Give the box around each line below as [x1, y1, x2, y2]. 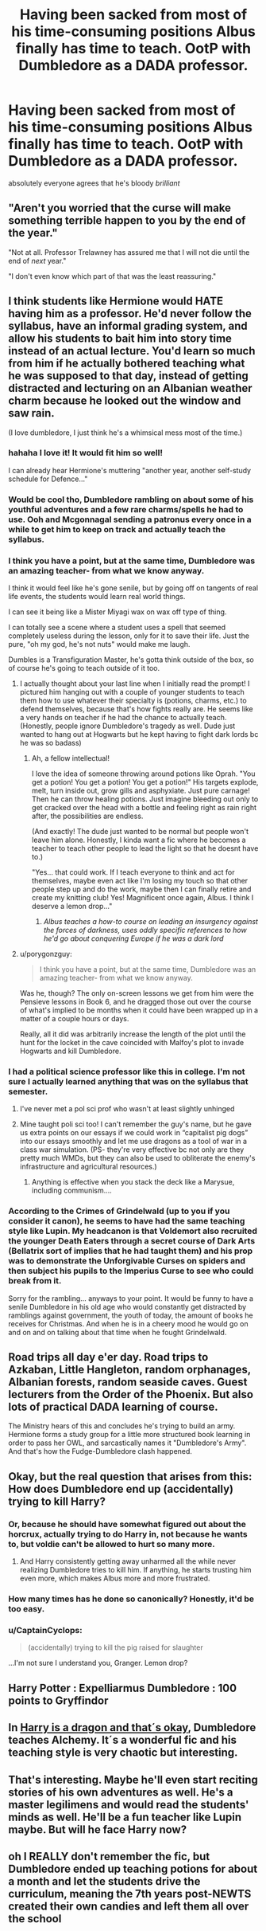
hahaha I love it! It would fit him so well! [8, 448, 163, 459]
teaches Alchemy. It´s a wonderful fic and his [8, 1733, 237, 1747]
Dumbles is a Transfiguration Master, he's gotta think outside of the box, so [8, 655, 254, 664]
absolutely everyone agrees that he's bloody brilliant [8, 178, 180, 188]
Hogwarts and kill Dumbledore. [19, 1046, 121, 1056]
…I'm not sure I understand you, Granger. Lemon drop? [8, 1659, 188, 1668]
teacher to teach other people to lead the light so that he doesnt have [31, 844, 259, 853]
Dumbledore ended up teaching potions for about [8, 1862, 258, 1875]
